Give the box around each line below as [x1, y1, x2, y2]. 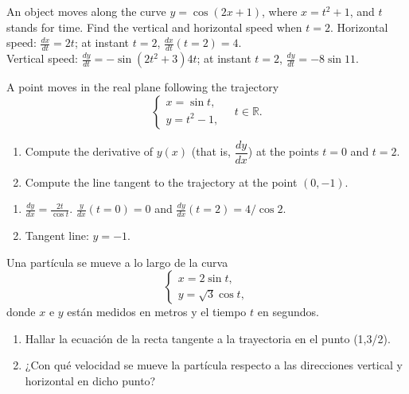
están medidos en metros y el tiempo [67, 303, 247, 320]
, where [262, 3, 298, 19]
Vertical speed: [6, 50, 78, 67]
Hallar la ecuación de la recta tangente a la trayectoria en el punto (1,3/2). [25, 330, 391, 346]
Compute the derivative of [25, 143, 154, 160]
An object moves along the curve [6, 3, 166, 19]
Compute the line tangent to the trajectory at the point [25, 173, 298, 190]
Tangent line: [25, 227, 89, 244]
